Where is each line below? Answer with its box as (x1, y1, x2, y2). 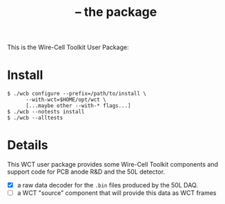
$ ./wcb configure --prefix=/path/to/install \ (7, 91, 147, 98)
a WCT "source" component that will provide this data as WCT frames (17, 189, 217, 197)
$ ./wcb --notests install (7, 109, 85, 115)
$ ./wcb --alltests (7, 115, 63, 122)
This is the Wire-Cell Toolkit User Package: (7, 43, 129, 52)
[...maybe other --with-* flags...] (25, 102, 131, 109)
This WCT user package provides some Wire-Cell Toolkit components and (7, 160, 219, 169)
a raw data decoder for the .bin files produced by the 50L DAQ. (17, 181, 198, 189)
